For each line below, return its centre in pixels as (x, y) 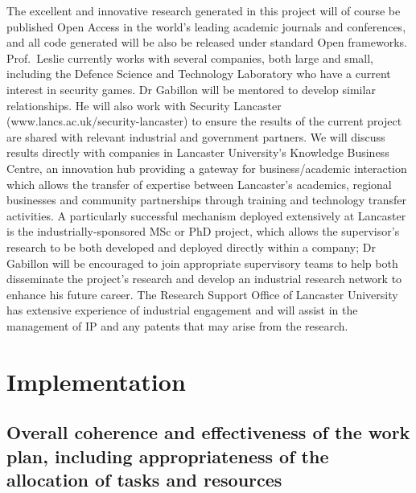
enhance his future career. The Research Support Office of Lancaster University (202, 294)
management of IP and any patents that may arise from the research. (177, 325)
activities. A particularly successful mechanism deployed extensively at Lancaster (206, 215)
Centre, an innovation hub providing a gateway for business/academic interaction (207, 168)
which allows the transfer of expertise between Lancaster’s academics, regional (199, 184)
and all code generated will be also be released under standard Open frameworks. (207, 42)
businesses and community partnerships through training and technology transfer (207, 200)
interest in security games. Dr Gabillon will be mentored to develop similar (191, 89)
